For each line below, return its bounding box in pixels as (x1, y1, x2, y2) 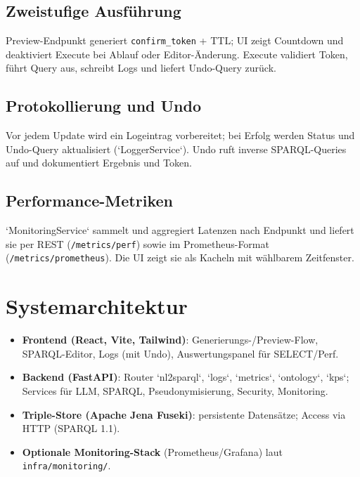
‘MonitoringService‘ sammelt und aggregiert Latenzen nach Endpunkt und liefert (6, 223, 354, 237)
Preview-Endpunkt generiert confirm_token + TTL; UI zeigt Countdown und (6, 33, 344, 48)
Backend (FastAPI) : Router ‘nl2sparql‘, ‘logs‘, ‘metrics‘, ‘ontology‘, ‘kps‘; (22, 370, 349, 384)
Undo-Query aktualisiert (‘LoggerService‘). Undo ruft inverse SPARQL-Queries (6, 141, 347, 156)
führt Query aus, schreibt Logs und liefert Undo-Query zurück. (6, 60, 276, 75)
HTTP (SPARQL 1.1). (22, 421, 120, 436)
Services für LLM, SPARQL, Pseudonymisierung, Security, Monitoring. (22, 384, 328, 398)
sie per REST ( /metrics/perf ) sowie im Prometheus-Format (6, 236, 269, 251)
